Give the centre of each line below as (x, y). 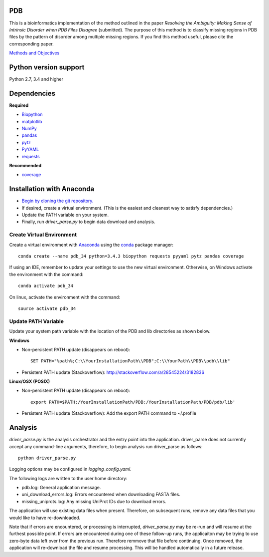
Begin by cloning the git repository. (58, 201)
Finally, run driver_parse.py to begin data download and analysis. (88, 222)
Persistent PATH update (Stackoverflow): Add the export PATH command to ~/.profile (109, 413)
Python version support (47, 67)
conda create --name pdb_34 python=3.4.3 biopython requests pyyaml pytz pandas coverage (131, 256)
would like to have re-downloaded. (45, 518)
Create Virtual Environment (43, 235)
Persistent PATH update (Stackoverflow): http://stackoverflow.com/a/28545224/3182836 (113, 372)
